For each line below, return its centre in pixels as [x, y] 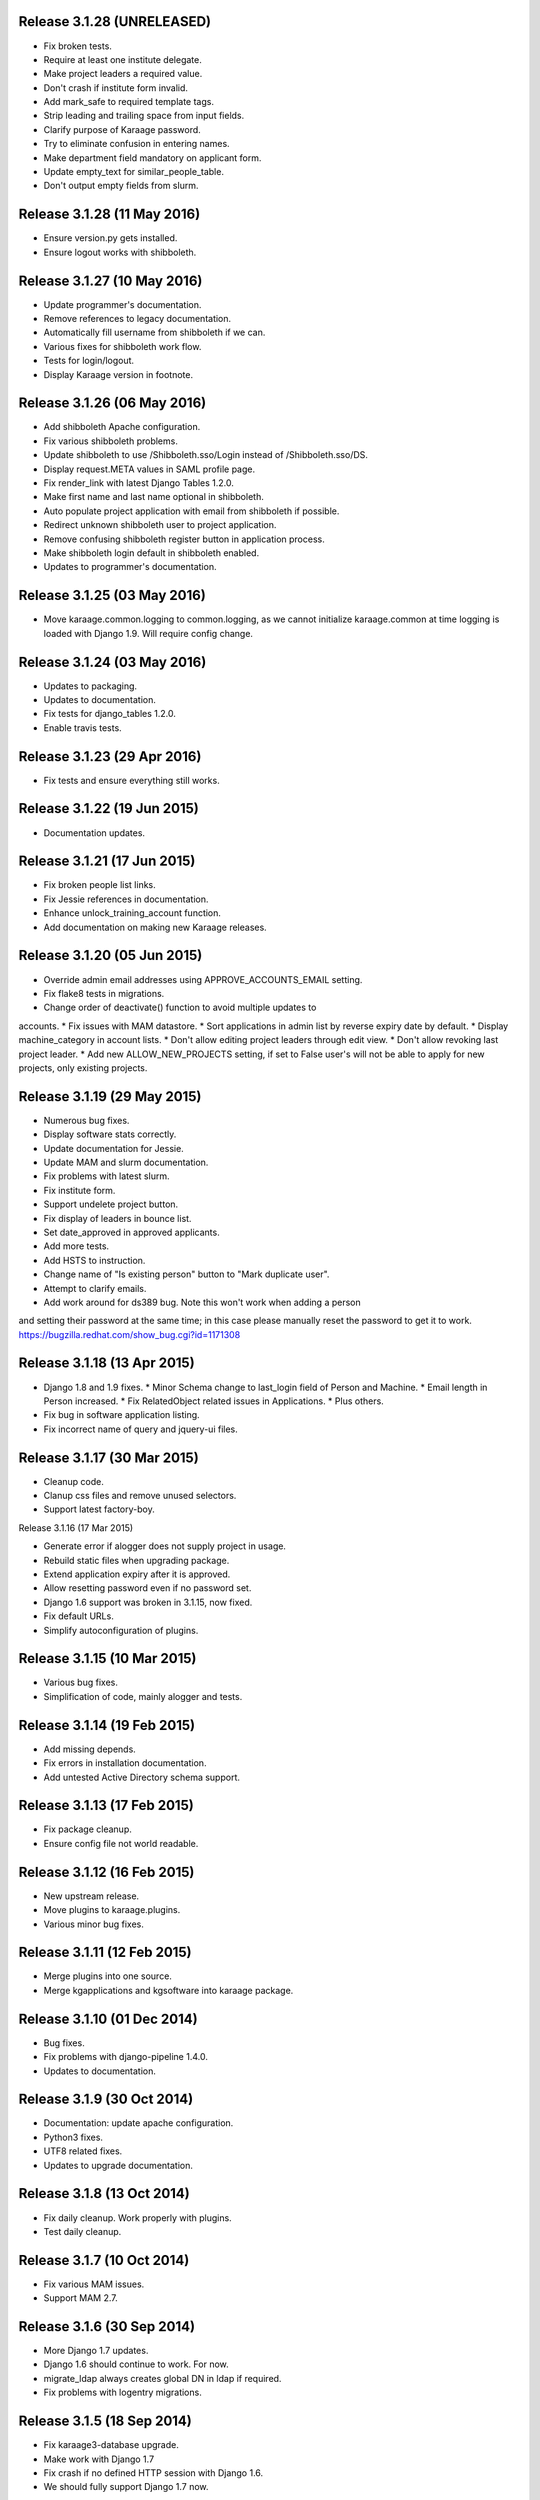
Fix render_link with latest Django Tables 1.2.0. [138, 483]
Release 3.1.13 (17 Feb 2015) [106, 1805]
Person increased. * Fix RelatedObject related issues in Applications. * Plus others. [213, 1401]
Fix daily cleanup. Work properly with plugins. [137, 2217]
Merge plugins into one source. [107, 1976]
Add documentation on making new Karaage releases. [155, 927]
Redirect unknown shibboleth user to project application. [160, 525]
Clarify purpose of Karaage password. [122, 129]
